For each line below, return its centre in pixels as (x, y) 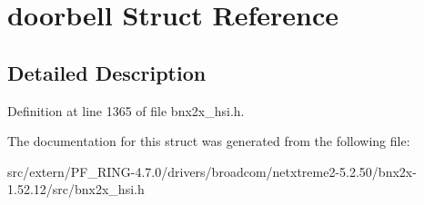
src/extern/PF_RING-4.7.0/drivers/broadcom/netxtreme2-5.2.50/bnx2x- (212, 171)
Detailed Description (107, 72)
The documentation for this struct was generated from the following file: (209, 141)
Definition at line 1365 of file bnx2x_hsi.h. (126, 110)
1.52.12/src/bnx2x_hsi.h (76, 189)
